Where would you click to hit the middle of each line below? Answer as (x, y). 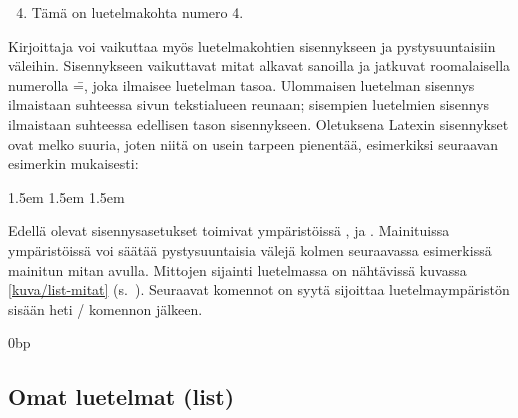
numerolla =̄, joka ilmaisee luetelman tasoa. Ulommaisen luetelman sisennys (241, 84)
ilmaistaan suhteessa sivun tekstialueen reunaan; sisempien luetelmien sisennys (249, 104)
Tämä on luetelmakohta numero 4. (137, 12)
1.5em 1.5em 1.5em (66, 196)
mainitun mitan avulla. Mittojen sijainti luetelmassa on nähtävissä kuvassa (237, 269)
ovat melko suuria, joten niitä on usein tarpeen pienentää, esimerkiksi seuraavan (253, 143)
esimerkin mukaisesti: (73, 163)
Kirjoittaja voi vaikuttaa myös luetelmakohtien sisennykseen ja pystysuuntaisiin (252, 45)
